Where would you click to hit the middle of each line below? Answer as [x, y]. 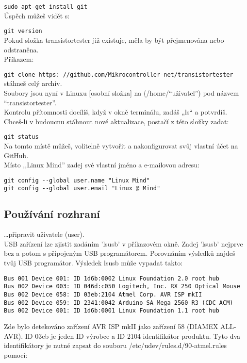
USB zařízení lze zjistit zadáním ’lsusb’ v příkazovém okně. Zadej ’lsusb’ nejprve [123, 243]
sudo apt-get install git [46, 7]
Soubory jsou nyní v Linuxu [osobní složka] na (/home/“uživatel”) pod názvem [122, 92]
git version [23, 31]
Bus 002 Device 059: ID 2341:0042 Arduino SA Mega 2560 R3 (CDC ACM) [119, 303]
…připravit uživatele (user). [44, 234]
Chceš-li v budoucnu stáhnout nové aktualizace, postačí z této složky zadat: [116, 121]
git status [21, 137]
